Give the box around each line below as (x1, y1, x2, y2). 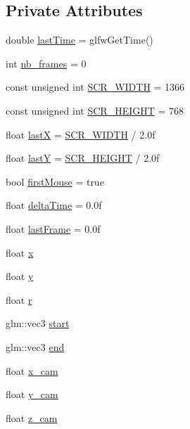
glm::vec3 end (6, 339, 65, 354)
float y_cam (6, 387, 58, 402)
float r (6, 292, 32, 307)
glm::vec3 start (6, 316, 70, 331)
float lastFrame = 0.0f (6, 221, 101, 236)
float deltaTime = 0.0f (6, 198, 102, 212)
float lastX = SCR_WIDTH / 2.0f (6, 127, 156, 141)
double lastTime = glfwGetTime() (6, 32, 153, 47)
